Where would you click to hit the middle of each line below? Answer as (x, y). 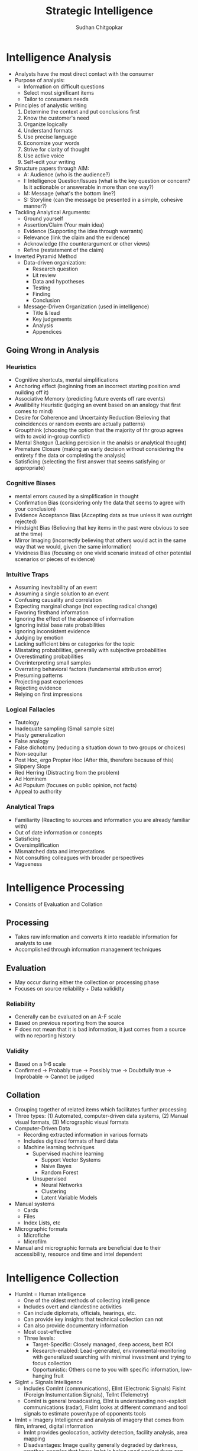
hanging (42, 1376)
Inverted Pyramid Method (46, 256)
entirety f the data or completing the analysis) (70, 455)
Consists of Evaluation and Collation (59, 904)
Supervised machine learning (68, 1153)
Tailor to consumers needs (56, 99)
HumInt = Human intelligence (50, 1294)
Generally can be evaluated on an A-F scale (68, 1017)
